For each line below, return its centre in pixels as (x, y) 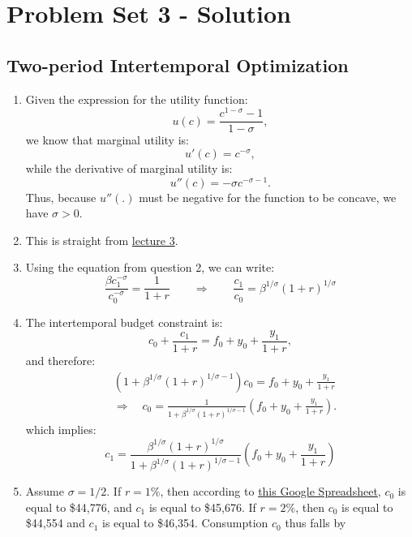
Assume (45, 491)
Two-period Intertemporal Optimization (178, 64)
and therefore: (60, 361)
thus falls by (315, 523)
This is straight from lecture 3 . (102, 240)
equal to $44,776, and (79, 507)
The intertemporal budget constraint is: (124, 322)
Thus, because (61, 197)
